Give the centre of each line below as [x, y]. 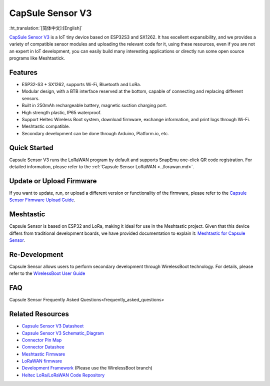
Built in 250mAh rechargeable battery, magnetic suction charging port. [94, 106]
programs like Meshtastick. [37, 58]
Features [23, 72]
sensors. [31, 98]
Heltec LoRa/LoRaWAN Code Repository [63, 375]
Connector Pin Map [42, 340]
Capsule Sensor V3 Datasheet [53, 326]
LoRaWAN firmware [42, 361]
